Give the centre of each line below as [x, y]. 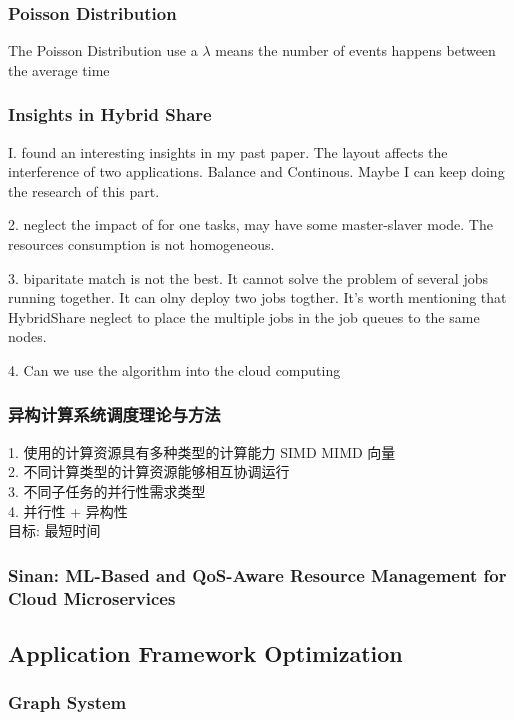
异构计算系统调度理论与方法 [114, 414]
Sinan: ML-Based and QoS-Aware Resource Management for [257, 574]
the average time [59, 69]
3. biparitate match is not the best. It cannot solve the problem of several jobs [248, 277]
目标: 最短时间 [54, 530]
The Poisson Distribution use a [103, 50]
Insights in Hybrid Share [110, 114]
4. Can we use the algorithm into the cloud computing [174, 369]
